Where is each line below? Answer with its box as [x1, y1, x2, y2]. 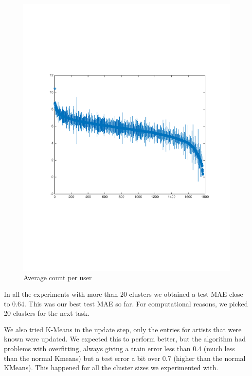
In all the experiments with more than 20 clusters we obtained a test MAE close [4, 289, 243, 299]
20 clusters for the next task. [4, 308, 90, 318]
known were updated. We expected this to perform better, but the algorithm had [4, 334, 246, 344]
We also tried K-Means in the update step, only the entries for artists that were [4, 324, 242, 334]
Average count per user [23, 272, 92, 283]
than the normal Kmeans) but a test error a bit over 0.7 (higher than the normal [4, 353, 246, 363]
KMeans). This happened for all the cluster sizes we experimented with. [4, 362, 218, 373]
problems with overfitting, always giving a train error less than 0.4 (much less [4, 343, 235, 354]
